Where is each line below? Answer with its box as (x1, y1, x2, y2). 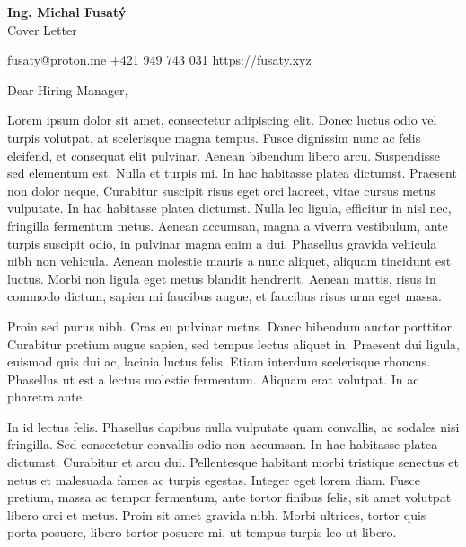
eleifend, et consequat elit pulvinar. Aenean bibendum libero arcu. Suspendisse (7, 146, 440, 164)
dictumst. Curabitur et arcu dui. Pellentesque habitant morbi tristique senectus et (7, 453, 459, 472)
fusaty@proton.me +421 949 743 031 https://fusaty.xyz (7, 50, 312, 69)
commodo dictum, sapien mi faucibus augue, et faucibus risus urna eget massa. (7, 287, 442, 305)
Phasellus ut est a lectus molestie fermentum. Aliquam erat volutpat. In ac (7, 369, 419, 388)
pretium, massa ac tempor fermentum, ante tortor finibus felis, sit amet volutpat (7, 488, 452, 507)
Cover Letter (7, 20, 77, 39)
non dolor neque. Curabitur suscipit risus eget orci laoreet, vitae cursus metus (7, 181, 435, 199)
